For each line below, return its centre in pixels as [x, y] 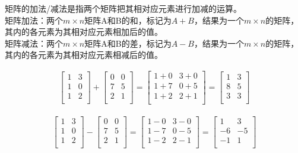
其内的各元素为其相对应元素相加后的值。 [84, 32]
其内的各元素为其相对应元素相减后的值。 [84, 55]
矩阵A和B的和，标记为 [128, 20]
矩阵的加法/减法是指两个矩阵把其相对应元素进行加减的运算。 [123, 8]
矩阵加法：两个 [34, 20]
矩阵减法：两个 [34, 43]
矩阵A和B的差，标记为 [128, 43]
